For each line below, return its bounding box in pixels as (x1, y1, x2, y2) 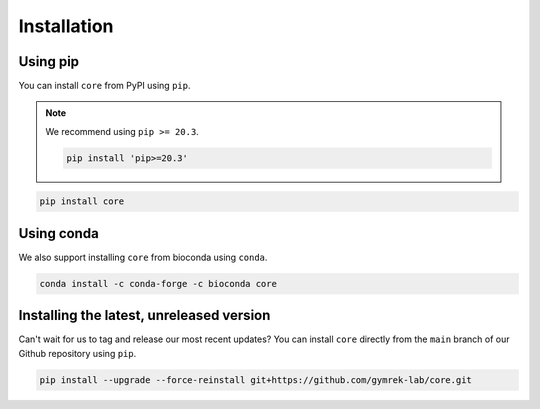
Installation (18, 15, 114, 37)
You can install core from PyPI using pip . (18, 80, 191, 92)
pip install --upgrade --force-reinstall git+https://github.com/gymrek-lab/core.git (39, 374, 472, 385)
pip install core (39, 196, 125, 207)
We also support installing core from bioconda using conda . (18, 251, 268, 263)
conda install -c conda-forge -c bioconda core (39, 278, 277, 289)
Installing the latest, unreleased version (18, 307, 271, 324)
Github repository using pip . (18, 347, 137, 359)
